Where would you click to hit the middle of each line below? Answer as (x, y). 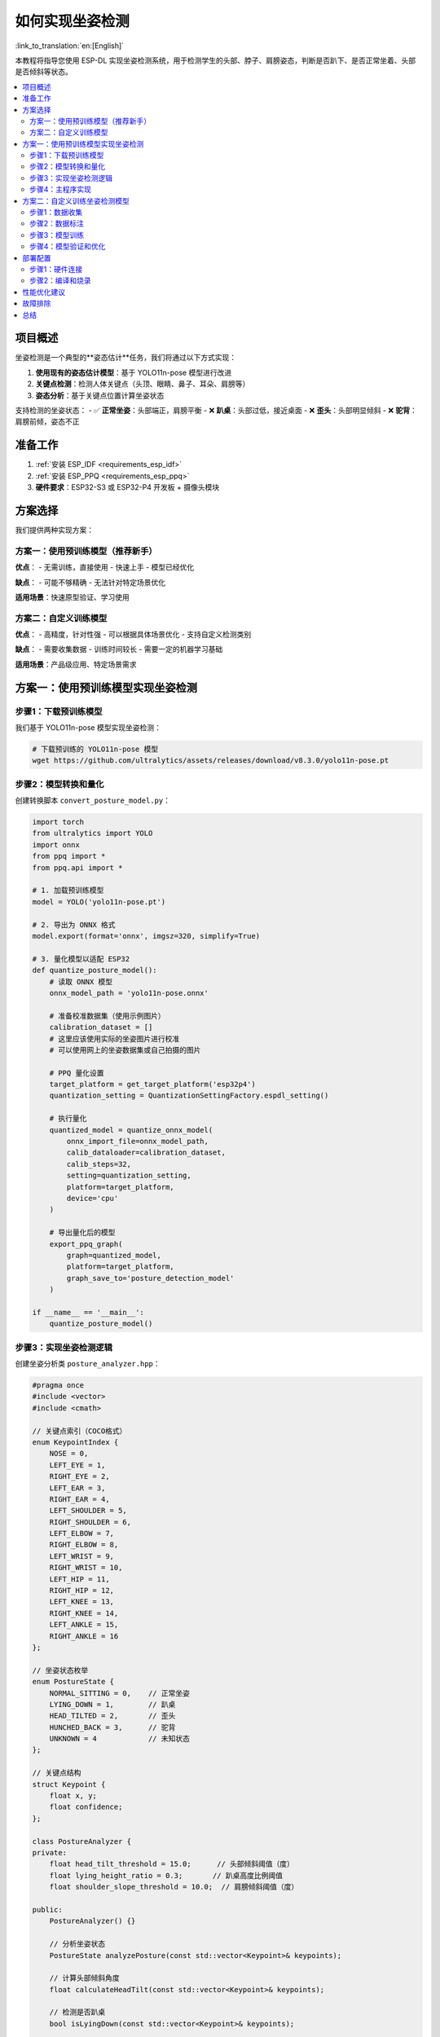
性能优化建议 (44, 292)
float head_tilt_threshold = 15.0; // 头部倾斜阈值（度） (172, 1864)
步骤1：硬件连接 (56, 269)
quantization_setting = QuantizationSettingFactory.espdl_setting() (189, 1095)
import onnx (56, 845)
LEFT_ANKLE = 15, (84, 1625)
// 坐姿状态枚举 (60, 1670)
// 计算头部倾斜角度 (84, 1978)
